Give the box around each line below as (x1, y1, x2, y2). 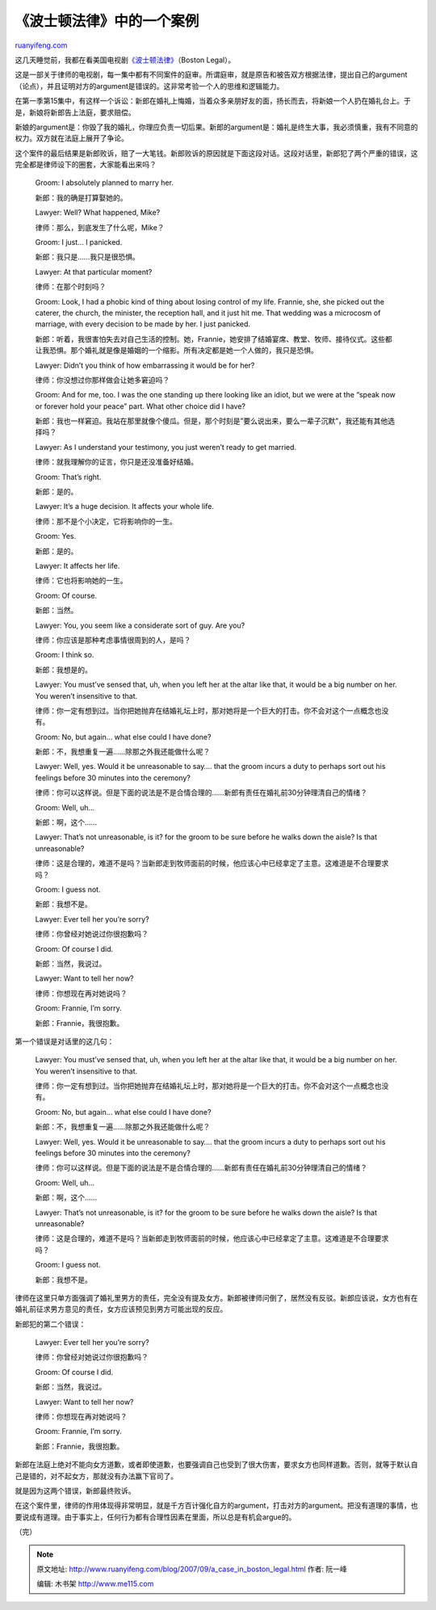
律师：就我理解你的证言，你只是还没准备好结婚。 (35, 457, 198, 467)
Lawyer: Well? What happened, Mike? (35, 208, 161, 217)
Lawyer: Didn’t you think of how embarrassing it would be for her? (35, 360, 255, 370)
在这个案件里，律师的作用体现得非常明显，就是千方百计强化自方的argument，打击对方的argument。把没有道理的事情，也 (15, 1501, 419, 1511)
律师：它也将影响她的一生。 (35, 576, 128, 586)
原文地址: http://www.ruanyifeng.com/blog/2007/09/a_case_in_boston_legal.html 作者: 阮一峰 (36, 1564, 347, 1574)
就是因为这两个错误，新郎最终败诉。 (15, 1486, 136, 1495)
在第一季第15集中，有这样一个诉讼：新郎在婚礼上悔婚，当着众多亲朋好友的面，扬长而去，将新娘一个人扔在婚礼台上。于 (15, 96, 411, 106)
